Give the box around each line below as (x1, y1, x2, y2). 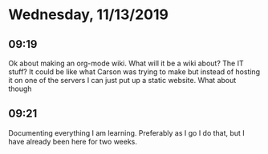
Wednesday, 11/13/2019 (8, 6, 169, 24)
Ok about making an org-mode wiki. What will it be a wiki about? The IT (8, 58, 244, 68)
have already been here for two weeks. (8, 136, 138, 146)
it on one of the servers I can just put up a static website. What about (8, 76, 237, 85)
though (8, 84, 32, 93)
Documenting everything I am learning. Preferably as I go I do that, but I (8, 128, 245, 137)
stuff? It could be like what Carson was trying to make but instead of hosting (8, 67, 261, 77)
